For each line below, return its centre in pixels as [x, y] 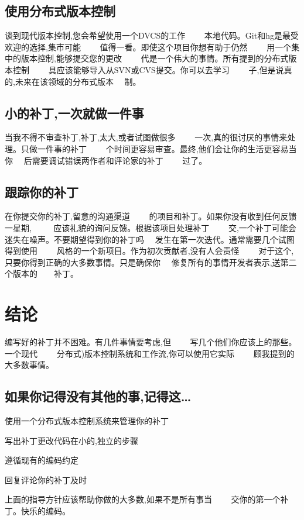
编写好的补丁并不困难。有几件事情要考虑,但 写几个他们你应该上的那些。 [151, 342]
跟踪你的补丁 [42, 192]
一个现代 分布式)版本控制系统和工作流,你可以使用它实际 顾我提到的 [150, 353]
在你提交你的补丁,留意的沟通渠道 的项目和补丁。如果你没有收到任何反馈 [151, 216]
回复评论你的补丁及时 [46, 479]
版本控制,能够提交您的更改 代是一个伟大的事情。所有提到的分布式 [155, 58]
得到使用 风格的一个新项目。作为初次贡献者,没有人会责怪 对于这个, [149, 251]
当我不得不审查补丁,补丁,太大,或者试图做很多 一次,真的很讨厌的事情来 [146, 137]
